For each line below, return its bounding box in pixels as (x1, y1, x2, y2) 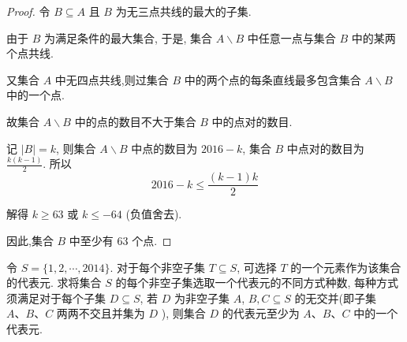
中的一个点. (6, 87, 65, 103)
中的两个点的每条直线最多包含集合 (184, 71, 361, 87)
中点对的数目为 (286, 139, 364, 156)
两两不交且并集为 (56, 305, 145, 322)
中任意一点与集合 (247, 29, 336, 46)
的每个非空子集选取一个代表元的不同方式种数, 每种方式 (115, 274, 399, 291)
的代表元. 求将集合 (6, 274, 102, 291)
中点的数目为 (131, 139, 198, 156)
